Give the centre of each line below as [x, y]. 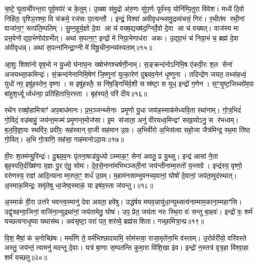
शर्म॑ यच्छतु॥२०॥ [26, 257]
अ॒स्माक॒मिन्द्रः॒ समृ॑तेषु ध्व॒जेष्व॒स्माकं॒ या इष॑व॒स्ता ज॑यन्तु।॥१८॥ [79, 185]
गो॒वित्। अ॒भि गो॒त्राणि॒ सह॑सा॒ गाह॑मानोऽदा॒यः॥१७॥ [64, 139]
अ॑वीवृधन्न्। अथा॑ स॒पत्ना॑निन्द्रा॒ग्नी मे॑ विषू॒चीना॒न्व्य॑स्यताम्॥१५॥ [78, 47]
